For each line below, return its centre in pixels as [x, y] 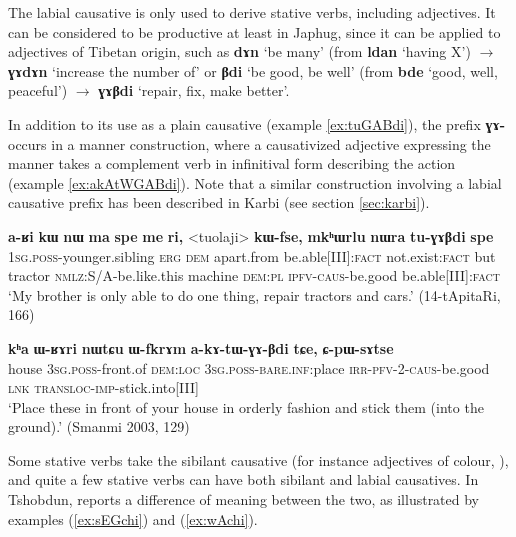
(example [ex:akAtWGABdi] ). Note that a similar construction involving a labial [255, 182]
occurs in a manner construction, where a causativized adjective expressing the [249, 143]
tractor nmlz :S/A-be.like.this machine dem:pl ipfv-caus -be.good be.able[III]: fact [254, 275]
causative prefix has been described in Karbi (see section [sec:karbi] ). [219, 202]
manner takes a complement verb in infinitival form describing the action [232, 163]
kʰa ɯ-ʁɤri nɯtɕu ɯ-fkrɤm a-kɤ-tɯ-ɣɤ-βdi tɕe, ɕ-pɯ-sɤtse [201, 347]
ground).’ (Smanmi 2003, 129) [99, 426]
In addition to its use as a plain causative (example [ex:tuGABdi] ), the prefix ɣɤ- [257, 123]
